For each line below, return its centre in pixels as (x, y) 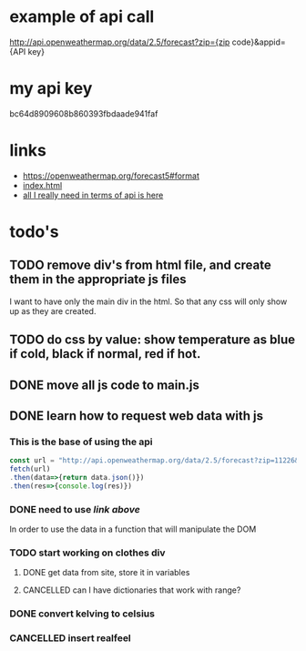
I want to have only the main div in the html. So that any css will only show (148, 301)
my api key (51, 89)
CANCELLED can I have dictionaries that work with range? (132, 590)
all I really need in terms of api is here (93, 195)
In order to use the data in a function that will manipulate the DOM (133, 529)
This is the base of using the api (81, 442)
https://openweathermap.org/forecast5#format (111, 176)
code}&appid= (259, 42)
